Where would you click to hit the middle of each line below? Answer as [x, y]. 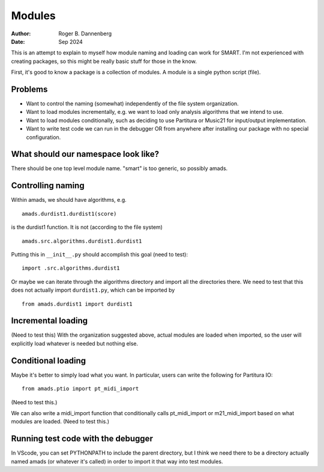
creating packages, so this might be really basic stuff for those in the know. [104, 61]
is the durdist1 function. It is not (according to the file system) [87, 227]
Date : [18, 41]
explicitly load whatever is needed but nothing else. [75, 343]
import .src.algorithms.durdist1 [71, 268]
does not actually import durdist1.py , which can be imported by [93, 290]
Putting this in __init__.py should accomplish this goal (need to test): [100, 254]
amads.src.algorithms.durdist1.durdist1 [82, 241]
